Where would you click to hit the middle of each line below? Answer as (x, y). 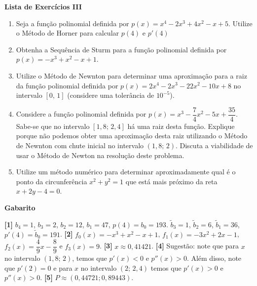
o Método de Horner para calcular (68, 33)
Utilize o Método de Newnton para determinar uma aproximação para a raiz (131, 75)
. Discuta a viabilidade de (214, 145)
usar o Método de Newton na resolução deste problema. (100, 155)
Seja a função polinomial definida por (73, 23)
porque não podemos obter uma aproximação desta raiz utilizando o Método (132, 136)
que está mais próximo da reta (171, 181)
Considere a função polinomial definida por (81, 114)
